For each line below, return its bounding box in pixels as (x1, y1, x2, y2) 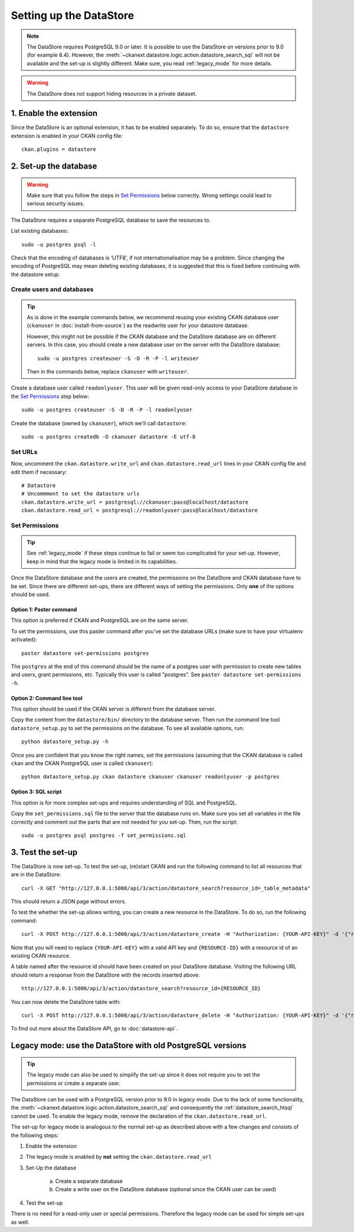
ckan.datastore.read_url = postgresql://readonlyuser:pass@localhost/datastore (21, 507, 258, 514)
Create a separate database (55, 1178, 123, 1185)
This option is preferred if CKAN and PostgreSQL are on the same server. (11, 617, 189, 624)
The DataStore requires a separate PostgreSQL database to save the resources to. (11, 216, 211, 223)
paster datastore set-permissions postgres (21, 650, 149, 656)
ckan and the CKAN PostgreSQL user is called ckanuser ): (11, 760, 153, 767)
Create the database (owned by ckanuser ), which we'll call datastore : (11, 420, 187, 427)
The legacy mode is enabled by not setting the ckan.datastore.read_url (25, 1153, 212, 1160)
